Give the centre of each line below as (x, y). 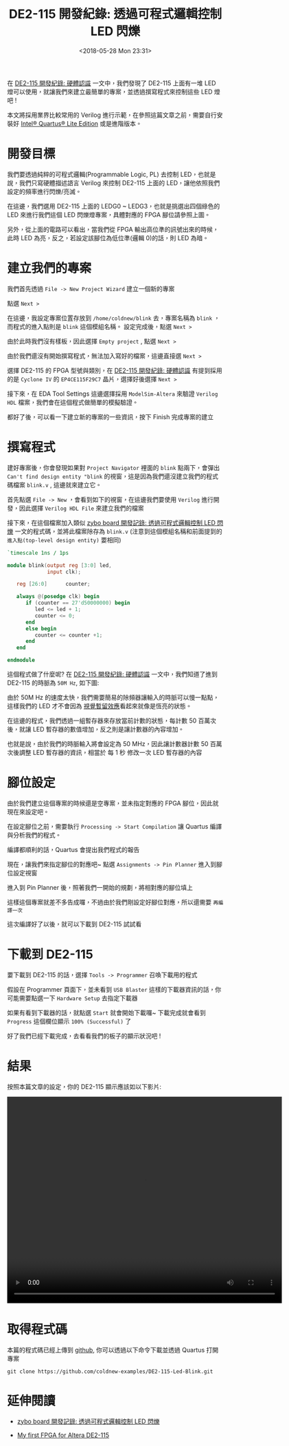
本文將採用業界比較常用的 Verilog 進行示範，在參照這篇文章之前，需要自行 (112, 115)
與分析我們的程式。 (34, 835)
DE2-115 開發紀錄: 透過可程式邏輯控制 (115, 14)
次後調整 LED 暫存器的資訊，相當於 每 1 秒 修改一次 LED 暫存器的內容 (105, 752)
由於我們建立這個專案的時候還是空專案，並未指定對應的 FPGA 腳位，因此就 (113, 803)
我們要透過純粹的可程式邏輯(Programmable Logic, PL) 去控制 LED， (103, 174)
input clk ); (64, 572)
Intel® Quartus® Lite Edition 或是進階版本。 (81, 123)
